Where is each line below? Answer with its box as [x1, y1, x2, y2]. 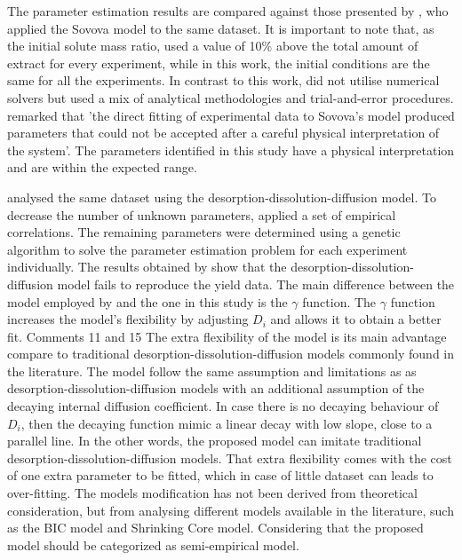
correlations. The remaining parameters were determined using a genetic [7, 223, 401, 241]
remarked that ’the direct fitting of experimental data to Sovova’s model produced [7, 106, 455, 124]
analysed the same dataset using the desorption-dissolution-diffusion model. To [7, 187, 436, 206]
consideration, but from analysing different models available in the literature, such [7, 501, 454, 519]
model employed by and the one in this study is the [7, 292, 288, 311]
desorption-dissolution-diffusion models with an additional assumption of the [7, 379, 425, 398]
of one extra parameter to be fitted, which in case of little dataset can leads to [7, 466, 434, 485]
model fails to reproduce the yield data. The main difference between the [57, 274, 455, 293]
